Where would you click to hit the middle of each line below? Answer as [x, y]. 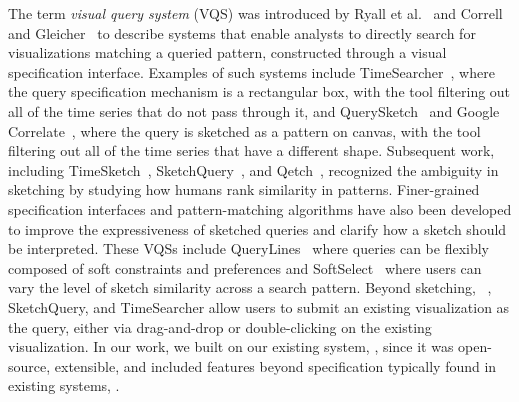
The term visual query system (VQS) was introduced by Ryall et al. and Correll [255, 13]
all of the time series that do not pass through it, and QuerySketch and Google [254, 110]
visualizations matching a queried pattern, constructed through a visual [227, 52]
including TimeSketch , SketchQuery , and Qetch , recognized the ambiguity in [253, 169]
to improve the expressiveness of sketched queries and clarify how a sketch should [257, 228]
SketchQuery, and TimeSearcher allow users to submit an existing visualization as [259, 306]
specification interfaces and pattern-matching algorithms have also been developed [260, 208]
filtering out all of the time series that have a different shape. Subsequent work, [251, 150]
